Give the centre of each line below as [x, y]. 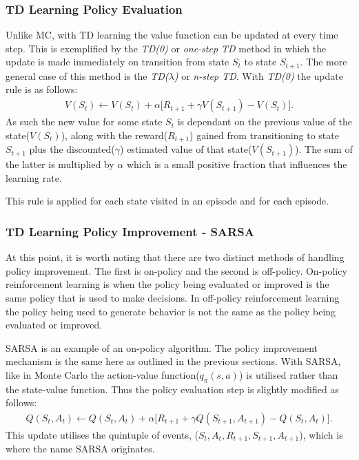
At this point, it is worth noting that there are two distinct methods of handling [175, 257]
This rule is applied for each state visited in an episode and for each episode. [167, 201]
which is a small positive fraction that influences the [237, 164]
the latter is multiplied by [60, 164]
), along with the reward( [114, 135]
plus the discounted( [72, 149]
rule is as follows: [42, 89]
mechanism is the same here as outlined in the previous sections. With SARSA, [173, 361]
